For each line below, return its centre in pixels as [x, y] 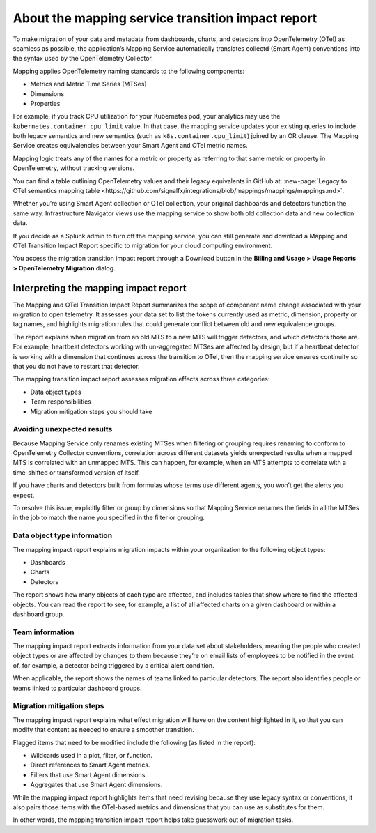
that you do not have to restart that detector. [76, 366]
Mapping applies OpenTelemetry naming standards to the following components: [129, 71]
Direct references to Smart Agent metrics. [90, 765]
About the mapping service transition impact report [165, 18]
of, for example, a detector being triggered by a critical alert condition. [114, 665]
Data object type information [63, 535]
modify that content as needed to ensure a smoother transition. [103, 730]
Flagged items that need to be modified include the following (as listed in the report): [134, 742]
